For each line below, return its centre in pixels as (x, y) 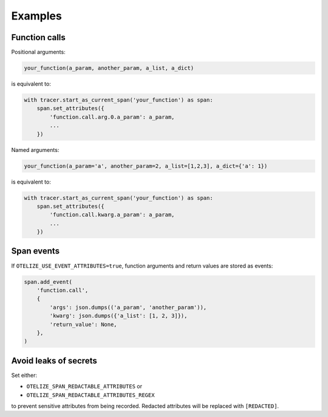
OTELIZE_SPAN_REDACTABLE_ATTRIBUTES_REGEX (91, 395)
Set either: (24, 375)
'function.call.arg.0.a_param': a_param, (112, 117)
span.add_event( (48, 282)
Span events (36, 251)
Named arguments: (35, 150)
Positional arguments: (39, 52)
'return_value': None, (84, 324)
